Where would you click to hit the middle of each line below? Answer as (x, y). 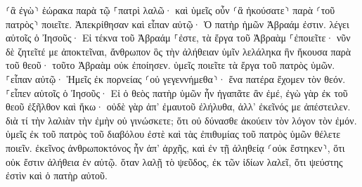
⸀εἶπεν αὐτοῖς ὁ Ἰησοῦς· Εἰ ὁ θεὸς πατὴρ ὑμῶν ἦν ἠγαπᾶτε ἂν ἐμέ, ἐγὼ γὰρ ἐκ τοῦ (177, 92)
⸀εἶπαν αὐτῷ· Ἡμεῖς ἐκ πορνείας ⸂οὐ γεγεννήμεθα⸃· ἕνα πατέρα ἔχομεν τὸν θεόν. (176, 78)
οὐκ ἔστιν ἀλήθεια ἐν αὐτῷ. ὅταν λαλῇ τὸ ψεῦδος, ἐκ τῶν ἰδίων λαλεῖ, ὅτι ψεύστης (174, 161)
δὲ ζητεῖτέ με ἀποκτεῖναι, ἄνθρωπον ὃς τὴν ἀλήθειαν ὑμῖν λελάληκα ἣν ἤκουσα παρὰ (179, 51)
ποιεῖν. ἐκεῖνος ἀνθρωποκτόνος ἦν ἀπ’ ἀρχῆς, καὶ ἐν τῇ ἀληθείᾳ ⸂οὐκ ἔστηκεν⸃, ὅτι (175, 147)
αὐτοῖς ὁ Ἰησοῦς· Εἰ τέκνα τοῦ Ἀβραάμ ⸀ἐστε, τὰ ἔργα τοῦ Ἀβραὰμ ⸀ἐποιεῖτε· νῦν (178, 38)
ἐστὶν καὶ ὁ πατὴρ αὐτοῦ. (57, 175)
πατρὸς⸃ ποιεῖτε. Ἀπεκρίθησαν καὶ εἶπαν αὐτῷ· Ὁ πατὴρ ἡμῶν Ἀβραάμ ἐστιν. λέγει (177, 24)
